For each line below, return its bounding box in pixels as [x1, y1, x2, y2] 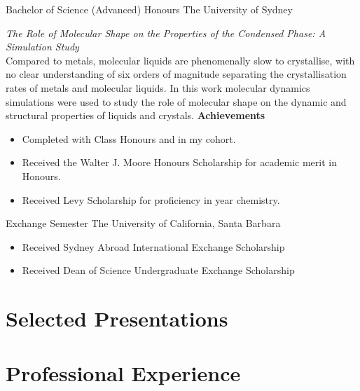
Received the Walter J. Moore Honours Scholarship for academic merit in [22, 155, 337, 170]
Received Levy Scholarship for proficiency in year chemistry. [22, 192, 280, 207]
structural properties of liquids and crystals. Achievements [6, 108, 265, 123]
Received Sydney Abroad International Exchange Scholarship [22, 239, 285, 254]
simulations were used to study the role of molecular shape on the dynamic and [6, 94, 347, 109]
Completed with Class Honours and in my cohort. [22, 131, 236, 146]
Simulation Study [6, 39, 79, 54]
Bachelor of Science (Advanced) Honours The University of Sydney [6, 2, 293, 16]
